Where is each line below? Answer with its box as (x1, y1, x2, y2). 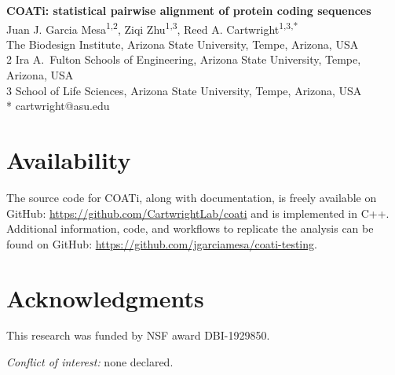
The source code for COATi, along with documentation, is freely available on (6, 189, 377, 205)
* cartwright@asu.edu (6, 97, 110, 114)
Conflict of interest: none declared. (6, 354, 174, 370)
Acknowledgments (6, 281, 204, 314)
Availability (6, 144, 131, 175)
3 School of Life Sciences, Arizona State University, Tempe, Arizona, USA (6, 82, 362, 98)
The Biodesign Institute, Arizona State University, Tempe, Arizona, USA (6, 35, 359, 52)
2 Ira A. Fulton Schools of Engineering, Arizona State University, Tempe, (6, 51, 361, 68)
